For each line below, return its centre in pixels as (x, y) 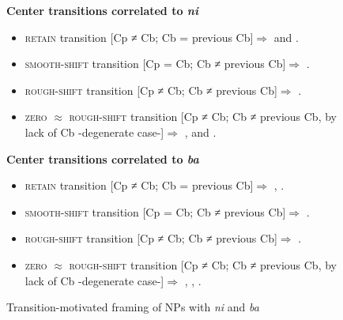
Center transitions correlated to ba (103, 158)
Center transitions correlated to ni (102, 10)
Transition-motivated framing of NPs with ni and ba (133, 307)
